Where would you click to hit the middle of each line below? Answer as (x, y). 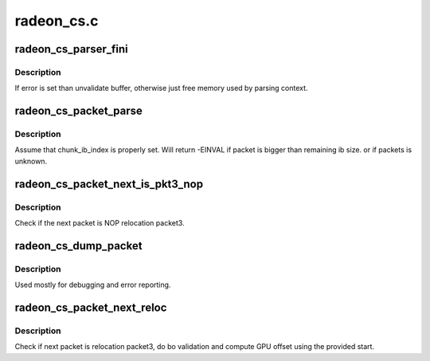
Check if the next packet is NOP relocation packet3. (100, 223)
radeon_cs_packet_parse (79, 111)
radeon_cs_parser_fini (71, 49)
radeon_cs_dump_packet (78, 246)
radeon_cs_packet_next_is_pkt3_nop (109, 184)
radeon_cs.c (57, 21)
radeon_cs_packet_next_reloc (91, 307)
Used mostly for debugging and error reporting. (93, 285)
